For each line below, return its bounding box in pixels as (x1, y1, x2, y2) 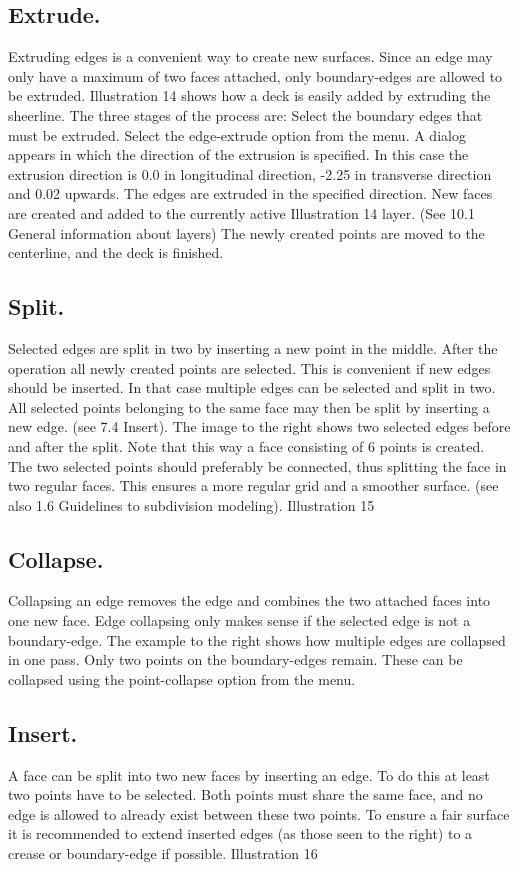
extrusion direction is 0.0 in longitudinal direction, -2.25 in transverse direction (8, 163, 492, 184)
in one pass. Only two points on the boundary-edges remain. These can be (8, 649, 463, 670)
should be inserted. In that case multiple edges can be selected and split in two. (8, 377, 496, 398)
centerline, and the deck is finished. (8, 242, 224, 263)
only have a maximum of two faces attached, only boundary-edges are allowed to (8, 65, 503, 86)
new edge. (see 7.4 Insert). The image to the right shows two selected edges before (8, 416, 511, 437)
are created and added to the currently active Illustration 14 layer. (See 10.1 (8, 202, 475, 223)
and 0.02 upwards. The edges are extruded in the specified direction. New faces (8, 183, 493, 204)
